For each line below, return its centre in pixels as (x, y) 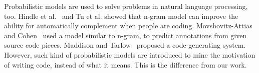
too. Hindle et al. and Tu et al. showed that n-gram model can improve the (121, 16)
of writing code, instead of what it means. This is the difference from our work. (125, 64)
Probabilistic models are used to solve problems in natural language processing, (126, 6)
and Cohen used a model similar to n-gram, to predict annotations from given (125, 35)
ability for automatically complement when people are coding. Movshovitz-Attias (128, 26)
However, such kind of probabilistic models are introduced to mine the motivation (130, 54)
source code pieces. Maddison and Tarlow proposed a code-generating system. (125, 45)
